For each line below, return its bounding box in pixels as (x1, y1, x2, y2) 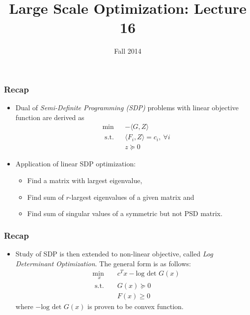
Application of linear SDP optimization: (15, 158, 136, 169)
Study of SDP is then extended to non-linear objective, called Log (15, 249, 213, 259)
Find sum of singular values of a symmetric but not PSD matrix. (27, 208, 222, 219)
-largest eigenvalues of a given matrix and (69, 191, 194, 202)
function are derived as (15, 112, 84, 122)
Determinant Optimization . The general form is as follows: (15, 258, 191, 268)
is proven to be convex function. (87, 301, 184, 311)
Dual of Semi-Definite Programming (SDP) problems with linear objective (15, 102, 239, 113)
